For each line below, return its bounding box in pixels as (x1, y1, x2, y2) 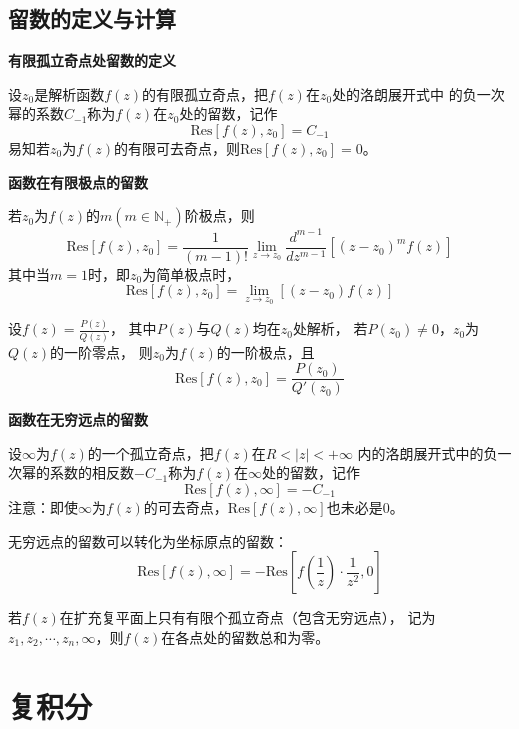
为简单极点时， (142, 263, 241, 284)
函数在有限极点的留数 (8, 171, 148, 192)
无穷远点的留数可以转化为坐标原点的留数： (8, 530, 288, 551)
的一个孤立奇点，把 (87, 442, 214, 463)
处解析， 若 (292, 318, 368, 339)
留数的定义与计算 (8, 3, 176, 34)
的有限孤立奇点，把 (142, 83, 269, 104)
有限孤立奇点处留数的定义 (8, 50, 176, 71)
